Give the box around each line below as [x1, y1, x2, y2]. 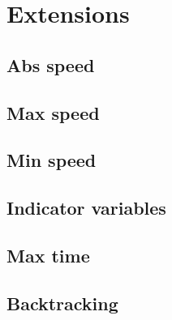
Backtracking [6, 290, 118, 315]
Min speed [6, 147, 97, 173]
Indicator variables [6, 195, 166, 220]
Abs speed [6, 52, 95, 77]
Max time [6, 242, 90, 267]
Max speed [6, 100, 100, 125]
